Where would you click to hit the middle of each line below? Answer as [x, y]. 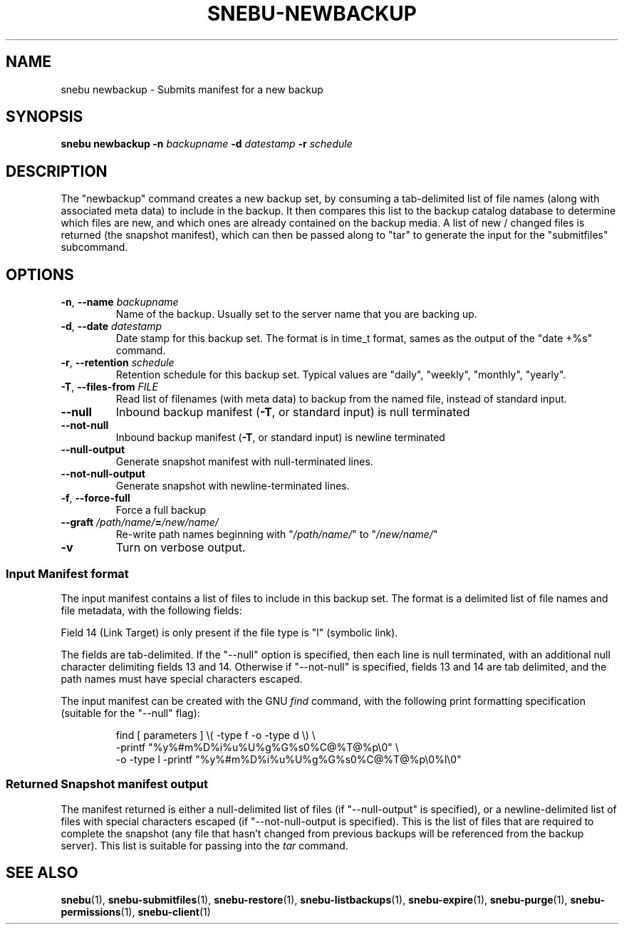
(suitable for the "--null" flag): [130, 713]
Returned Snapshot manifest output [107, 784]
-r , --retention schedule [118, 363]
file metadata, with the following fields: [151, 610]
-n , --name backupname [120, 302]
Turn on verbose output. [181, 548]
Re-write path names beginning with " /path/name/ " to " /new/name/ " [277, 534]
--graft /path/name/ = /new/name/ [140, 522]
